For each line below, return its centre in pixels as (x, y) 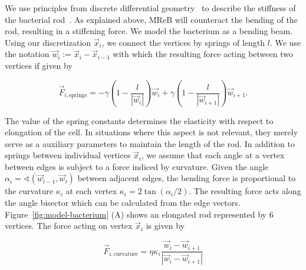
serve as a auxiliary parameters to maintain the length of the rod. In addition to (150, 143)
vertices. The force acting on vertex (69, 226)
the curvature (29, 191)
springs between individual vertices (68, 155)
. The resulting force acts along (245, 191)
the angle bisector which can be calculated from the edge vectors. (123, 203)
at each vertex (91, 191)
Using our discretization (48, 42)
